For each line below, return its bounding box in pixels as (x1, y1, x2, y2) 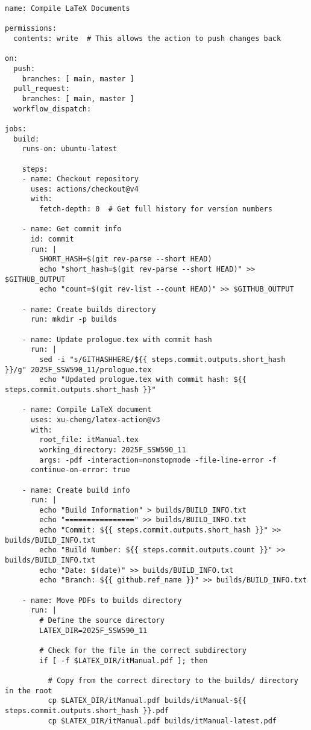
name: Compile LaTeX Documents (5, 4, 130, 13)
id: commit (30, 235, 74, 244)
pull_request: (13, 84, 70, 93)
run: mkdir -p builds (30, 315, 118, 324)
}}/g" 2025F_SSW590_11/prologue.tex (5, 365, 152, 374)
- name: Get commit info (22, 225, 122, 234)
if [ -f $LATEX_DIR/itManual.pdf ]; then (39, 656, 208, 665)
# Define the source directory (39, 616, 165, 625)
